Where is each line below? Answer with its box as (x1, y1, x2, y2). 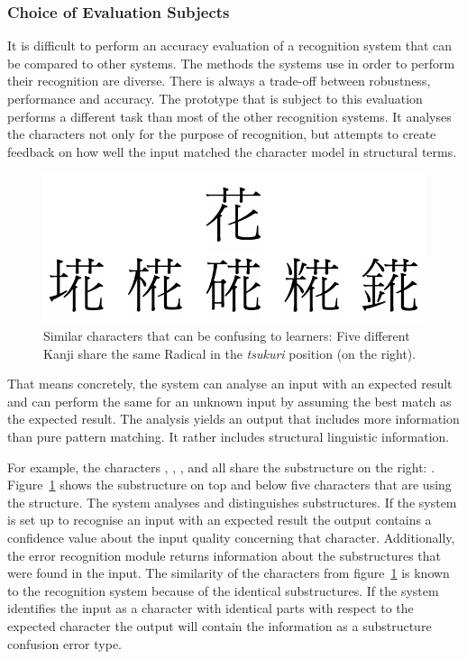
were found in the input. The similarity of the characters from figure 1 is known (7, 563, 450, 582)
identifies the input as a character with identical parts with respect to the (7, 599, 414, 618)
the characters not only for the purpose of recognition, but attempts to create (7, 124, 436, 143)
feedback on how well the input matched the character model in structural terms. (7, 142, 457, 160)
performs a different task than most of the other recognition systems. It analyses (7, 106, 452, 125)
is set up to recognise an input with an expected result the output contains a (7, 510, 432, 529)
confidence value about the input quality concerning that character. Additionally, (7, 528, 455, 546)
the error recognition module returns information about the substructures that (7, 545, 441, 564)
